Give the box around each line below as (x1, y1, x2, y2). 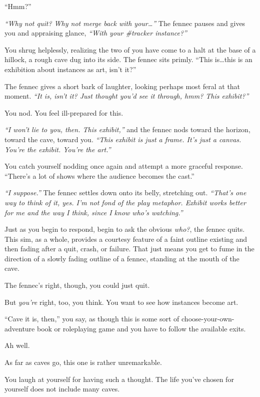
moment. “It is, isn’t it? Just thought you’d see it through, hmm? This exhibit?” (4, 91, 249, 101)
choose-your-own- (181, 313, 234, 324)
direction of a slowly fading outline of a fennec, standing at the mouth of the (4, 253, 239, 263)
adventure (4, 323, 35, 333)
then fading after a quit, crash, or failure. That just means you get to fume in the (4, 243, 254, 254)
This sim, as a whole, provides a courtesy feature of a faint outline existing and (4, 233, 247, 244)
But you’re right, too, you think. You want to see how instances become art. (4, 296, 238, 307)
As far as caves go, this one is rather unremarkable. (4, 357, 162, 367)
